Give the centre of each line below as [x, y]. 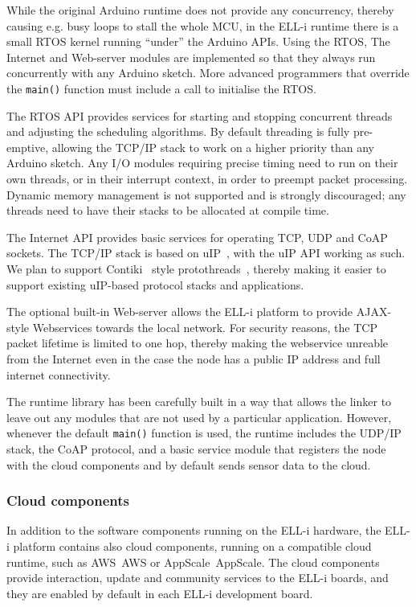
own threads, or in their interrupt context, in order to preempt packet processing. [207, 178]
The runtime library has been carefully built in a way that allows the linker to [199, 402]
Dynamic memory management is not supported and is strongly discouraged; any [206, 194]
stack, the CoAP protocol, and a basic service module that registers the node [196, 448]
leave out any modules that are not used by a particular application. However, [199, 417]
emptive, [28, 147]
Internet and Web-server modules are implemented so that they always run [191, 57]
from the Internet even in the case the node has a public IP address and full [194, 358]
